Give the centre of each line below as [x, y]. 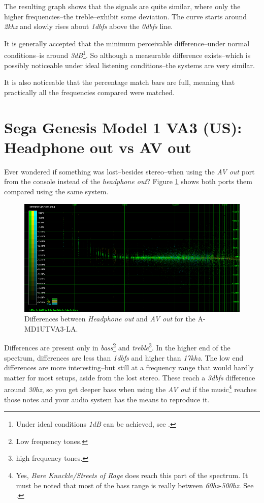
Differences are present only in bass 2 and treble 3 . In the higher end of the [117, 347]
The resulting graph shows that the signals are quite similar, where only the [122, 6]
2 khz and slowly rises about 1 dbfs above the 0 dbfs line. [89, 26]
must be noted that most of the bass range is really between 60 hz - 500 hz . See [135, 485]
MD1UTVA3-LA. [51, 328]
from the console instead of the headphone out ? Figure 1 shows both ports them [128, 181]
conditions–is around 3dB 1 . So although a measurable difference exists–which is [127, 54]
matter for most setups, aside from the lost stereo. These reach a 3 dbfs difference [130, 377]
